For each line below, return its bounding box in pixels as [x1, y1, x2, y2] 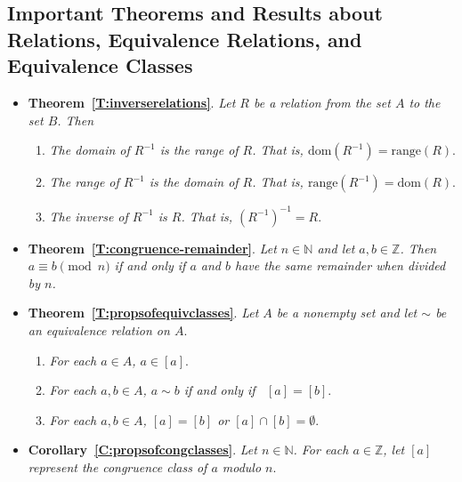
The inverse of [49, 206, 128, 225]
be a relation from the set [253, 92, 391, 111]
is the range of [159, 141, 239, 159]
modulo [222, 458, 262, 477]
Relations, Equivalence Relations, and [7, 25, 362, 52]
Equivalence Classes [7, 52, 193, 79]
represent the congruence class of [28, 458, 207, 477]
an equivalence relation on [28, 321, 170, 340]
